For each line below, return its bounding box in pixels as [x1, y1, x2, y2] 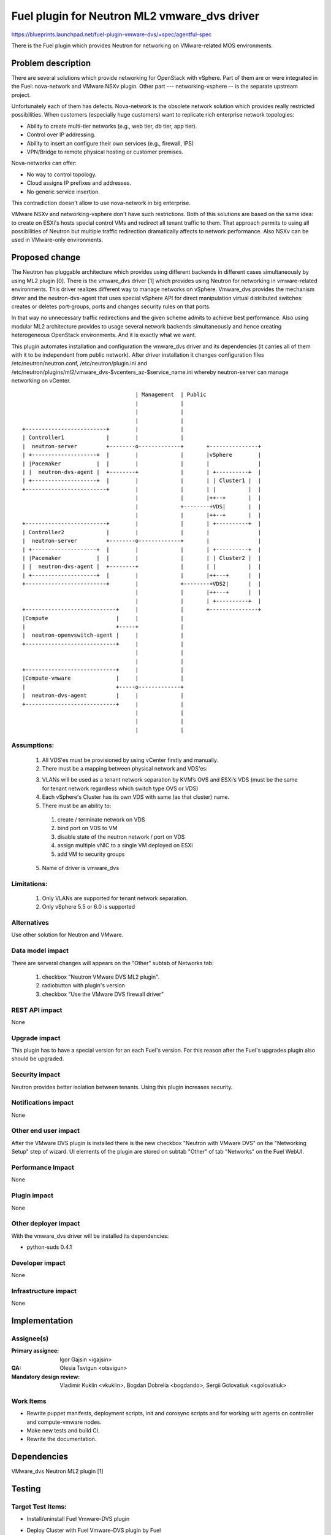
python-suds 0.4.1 [26, 1243, 72, 1251]
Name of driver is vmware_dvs [42, 864, 120, 871]
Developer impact [11, 1259, 66, 1267]
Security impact [11, 1070, 61, 1079]
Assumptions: [11, 741, 55, 750]
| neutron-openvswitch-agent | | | [22, 632, 184, 639]
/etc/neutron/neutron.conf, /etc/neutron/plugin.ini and [11, 360, 147, 367]
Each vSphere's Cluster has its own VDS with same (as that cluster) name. [42, 793, 230, 801]
